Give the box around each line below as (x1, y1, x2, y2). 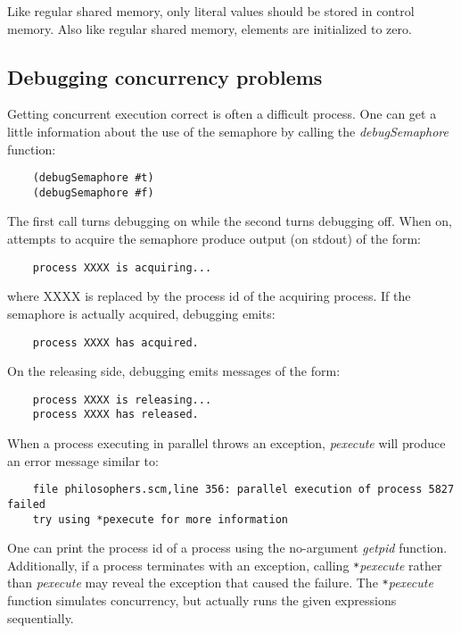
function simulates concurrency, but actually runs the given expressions (7, 591, 397, 610)
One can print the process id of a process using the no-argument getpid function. (7, 538, 448, 557)
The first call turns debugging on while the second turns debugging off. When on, (7, 212, 453, 230)
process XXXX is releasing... (32, 393, 212, 406)
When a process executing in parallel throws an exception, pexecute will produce (7, 434, 446, 453)
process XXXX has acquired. (32, 336, 199, 349)
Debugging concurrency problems (7, 62, 323, 90)
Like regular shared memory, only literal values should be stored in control (7, 2, 415, 20)
